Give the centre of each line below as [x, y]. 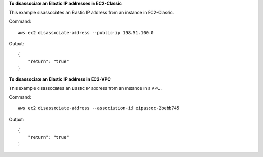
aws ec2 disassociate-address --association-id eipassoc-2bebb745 [99, 108]
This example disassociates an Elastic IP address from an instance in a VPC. [85, 88]
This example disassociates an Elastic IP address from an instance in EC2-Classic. [92, 13]
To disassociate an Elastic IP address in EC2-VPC [60, 79]
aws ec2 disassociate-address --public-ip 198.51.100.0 [86, 33]
